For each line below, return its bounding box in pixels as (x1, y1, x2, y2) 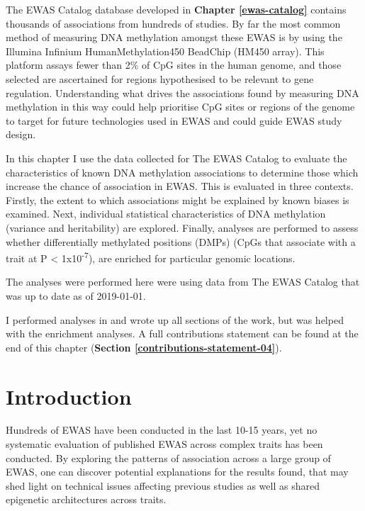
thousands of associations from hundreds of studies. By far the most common (6, 16, 341, 30)
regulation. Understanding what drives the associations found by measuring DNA (6, 85, 359, 100)
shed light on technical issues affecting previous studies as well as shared (6, 478, 320, 493)
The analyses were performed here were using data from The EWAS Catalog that (6, 274, 360, 289)
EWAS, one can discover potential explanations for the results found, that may (6, 464, 349, 479)
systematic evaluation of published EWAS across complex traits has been (6, 437, 323, 451)
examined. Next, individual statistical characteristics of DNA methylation (6, 206, 326, 221)
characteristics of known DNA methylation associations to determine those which (6, 164, 359, 179)
